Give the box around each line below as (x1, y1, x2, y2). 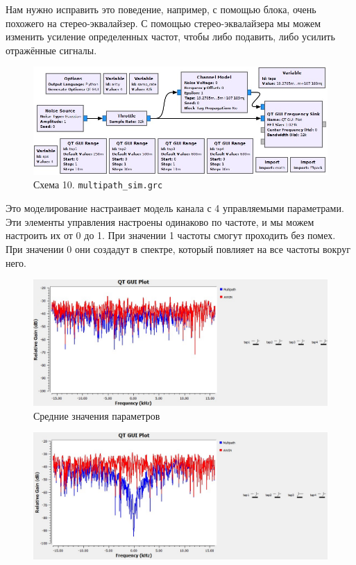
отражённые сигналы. (6, 42, 97, 57)
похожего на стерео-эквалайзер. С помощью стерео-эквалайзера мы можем (6, 15, 321, 30)
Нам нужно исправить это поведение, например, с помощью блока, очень (6, 2, 316, 16)
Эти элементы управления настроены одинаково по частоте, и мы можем (6, 214, 314, 229)
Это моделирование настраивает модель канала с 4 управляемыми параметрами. (6, 201, 344, 215)
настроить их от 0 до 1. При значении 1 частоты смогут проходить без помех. (6, 228, 336, 243)
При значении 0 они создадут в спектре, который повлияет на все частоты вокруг (6, 241, 350, 256)
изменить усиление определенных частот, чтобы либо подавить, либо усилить (6, 29, 335, 44)
